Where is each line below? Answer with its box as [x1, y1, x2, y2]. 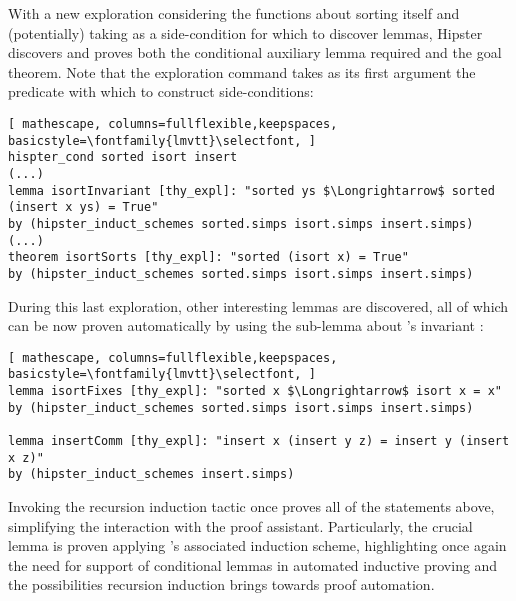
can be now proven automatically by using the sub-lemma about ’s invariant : [8, 315, 484, 336]
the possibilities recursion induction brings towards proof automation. [8, 574, 435, 595]
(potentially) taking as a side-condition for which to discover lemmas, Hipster [8, 22, 483, 43]
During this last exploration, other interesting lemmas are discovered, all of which [8, 295, 509, 316]
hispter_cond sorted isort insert [8, 150, 238, 165]
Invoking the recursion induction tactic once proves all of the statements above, [8, 495, 495, 516]
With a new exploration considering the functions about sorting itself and [8, 3, 460, 23]
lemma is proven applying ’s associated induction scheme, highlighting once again [8, 535, 507, 556]
